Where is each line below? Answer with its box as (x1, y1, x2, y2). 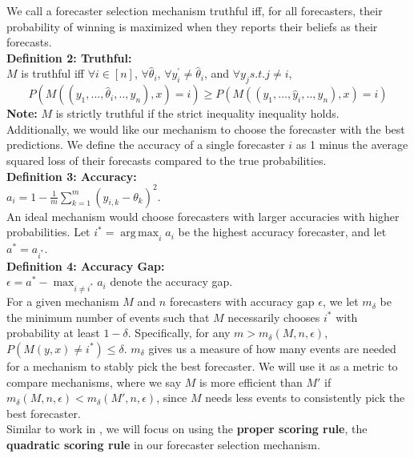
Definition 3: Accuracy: (6, 167, 137, 184)
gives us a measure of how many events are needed (148, 339, 396, 356)
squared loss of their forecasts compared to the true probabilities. (6, 151, 327, 168)
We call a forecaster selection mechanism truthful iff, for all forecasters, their (6, 2, 383, 18)
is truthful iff (21, 65, 84, 82)
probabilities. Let (6, 223, 90, 240)
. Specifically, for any (127, 324, 231, 341)
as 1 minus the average (295, 136, 408, 153)
